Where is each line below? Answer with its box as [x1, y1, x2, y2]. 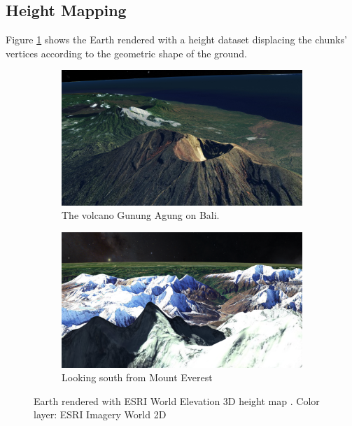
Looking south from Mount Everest [62, 370, 213, 385]
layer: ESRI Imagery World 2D [34, 407, 167, 422]
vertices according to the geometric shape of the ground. [6, 45, 247, 60]
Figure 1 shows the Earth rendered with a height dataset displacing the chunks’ [6, 32, 347, 47]
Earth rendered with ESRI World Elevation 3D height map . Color [34, 393, 320, 408]
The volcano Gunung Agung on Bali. [62, 208, 220, 222]
